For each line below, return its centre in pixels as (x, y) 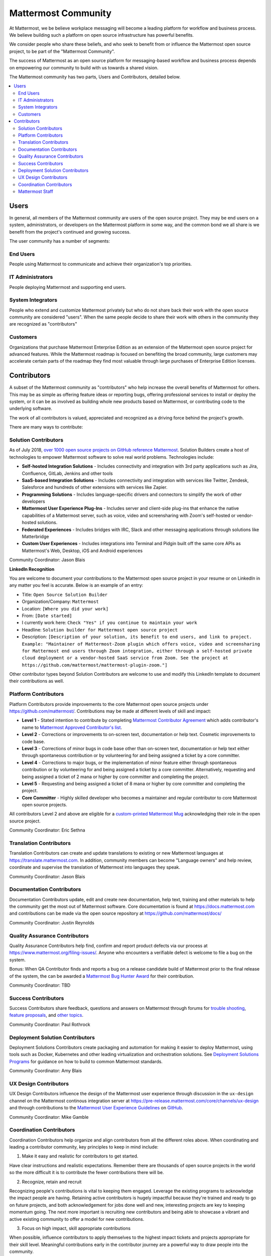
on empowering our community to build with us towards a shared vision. (84, 67)
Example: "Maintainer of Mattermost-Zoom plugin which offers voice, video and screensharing (141, 644)
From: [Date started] (47, 615)
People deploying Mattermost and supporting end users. (68, 287)
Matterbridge (35, 537)
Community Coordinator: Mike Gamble (49, 1117)
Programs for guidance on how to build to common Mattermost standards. (86, 1061)
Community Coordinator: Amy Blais (46, 1071)
